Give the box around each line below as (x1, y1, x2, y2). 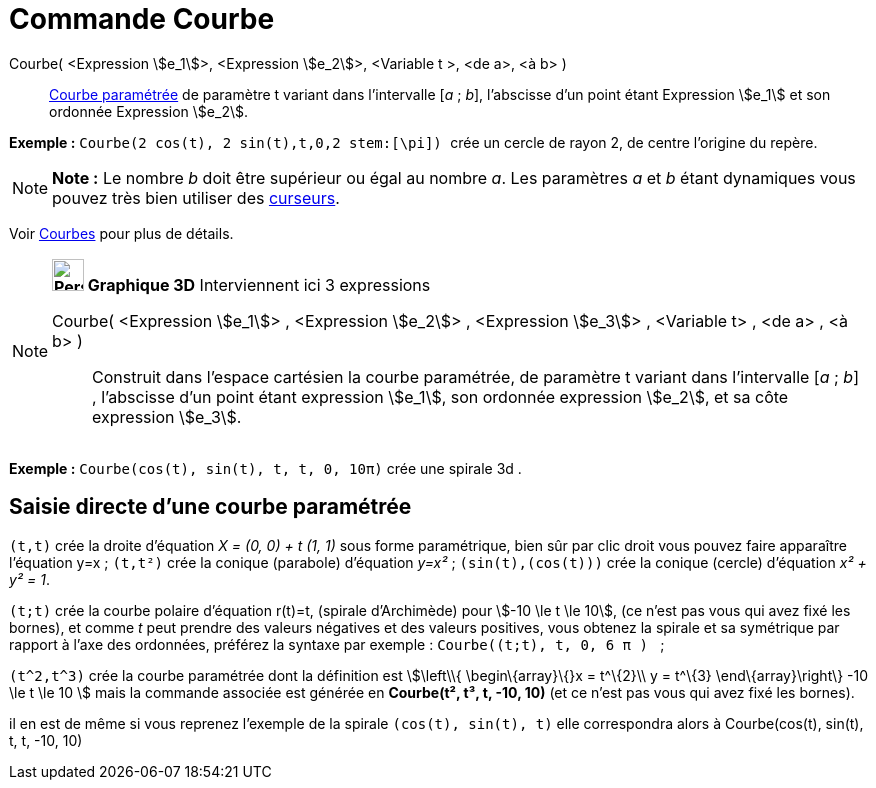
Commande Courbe (9, 2, 275, 36)
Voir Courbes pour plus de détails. (9, 224, 234, 242)
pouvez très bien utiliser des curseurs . (52, 187, 340, 208)
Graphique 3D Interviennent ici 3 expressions (87, 274, 431, 295)
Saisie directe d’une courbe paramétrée (9, 494, 412, 520)
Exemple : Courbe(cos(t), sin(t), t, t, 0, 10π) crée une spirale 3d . (9, 459, 522, 477)
